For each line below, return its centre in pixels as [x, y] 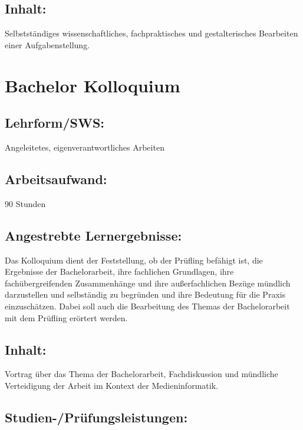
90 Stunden [25, 203]
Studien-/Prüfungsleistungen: [96, 417]
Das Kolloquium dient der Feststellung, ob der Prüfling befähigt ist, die [134, 260]
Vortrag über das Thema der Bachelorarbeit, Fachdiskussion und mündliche [141, 374]
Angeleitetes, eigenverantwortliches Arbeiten [85, 147]
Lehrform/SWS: [55, 123]
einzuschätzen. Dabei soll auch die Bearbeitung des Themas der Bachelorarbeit [147, 306]
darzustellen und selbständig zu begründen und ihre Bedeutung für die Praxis [145, 294]
